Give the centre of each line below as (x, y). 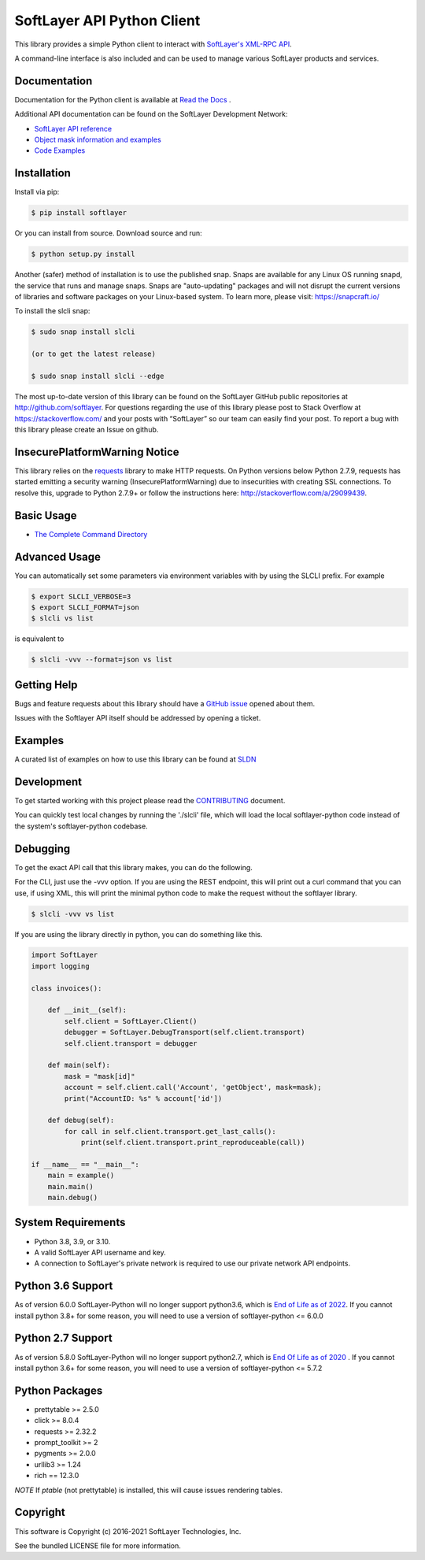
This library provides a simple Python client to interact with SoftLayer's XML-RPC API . (153, 44)
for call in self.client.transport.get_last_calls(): (170, 1131)
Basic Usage (46, 515)
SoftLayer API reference (73, 128)
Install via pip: (37, 192)
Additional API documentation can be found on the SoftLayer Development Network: (151, 114)
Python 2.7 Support (64, 1338)
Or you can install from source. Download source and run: (108, 233)
